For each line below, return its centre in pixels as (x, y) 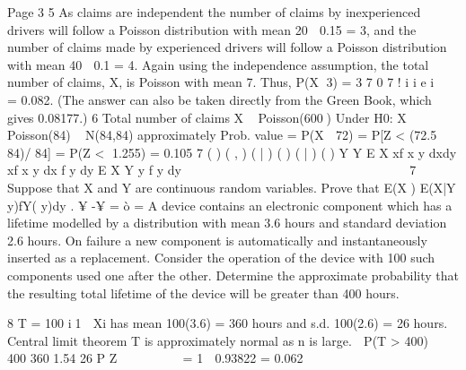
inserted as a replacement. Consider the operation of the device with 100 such (221, 258)
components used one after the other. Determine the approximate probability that (233, 275)
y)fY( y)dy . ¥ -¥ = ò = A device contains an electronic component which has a (230, 205)
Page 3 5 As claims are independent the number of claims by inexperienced (214, 12)
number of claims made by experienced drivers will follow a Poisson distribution (227, 47)
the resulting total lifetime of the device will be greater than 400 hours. (203, 293)
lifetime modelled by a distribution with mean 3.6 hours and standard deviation (227, 223)
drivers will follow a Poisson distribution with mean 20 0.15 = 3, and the (212, 29)
